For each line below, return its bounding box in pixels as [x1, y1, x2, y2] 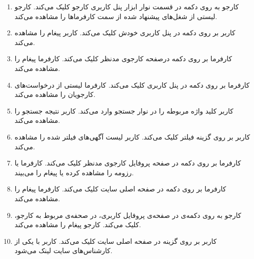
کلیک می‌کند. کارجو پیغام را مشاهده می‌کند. [14, 219, 141, 230]
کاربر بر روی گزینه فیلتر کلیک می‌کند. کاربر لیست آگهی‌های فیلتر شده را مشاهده [14, 131, 250, 141]
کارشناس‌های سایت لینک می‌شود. [14, 245, 113, 256]
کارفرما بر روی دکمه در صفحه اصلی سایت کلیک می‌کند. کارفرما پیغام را [14, 184, 226, 194]
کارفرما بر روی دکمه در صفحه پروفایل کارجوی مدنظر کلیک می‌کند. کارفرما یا [14, 158, 241, 168]
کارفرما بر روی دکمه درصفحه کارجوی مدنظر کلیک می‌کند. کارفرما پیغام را [14, 53, 232, 64]
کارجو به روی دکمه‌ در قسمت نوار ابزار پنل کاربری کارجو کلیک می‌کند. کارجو [14, 1, 239, 11]
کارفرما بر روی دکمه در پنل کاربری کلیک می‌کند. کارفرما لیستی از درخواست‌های [14, 79, 250, 90]
